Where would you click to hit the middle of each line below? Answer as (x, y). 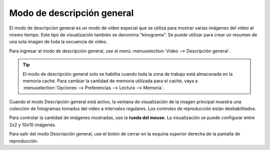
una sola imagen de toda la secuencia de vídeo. (58, 42)
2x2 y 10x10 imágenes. (33, 125)
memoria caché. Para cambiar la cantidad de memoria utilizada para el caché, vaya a (110, 81)
